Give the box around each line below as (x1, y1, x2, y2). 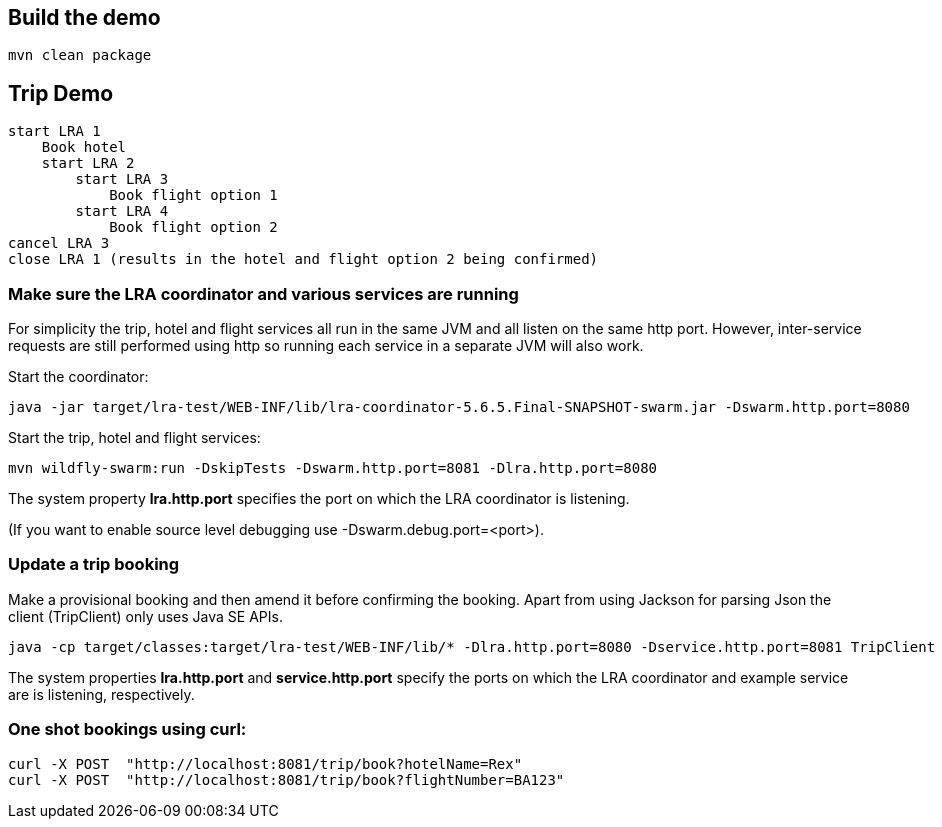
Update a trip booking (8, 554, 180, 575)
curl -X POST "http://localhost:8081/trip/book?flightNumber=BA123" (8, 771, 565, 788)
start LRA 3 (75, 171, 169, 188)
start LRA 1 (8, 123, 101, 140)
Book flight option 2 (109, 219, 278, 236)
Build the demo (8, 5, 161, 30)
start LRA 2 (41, 155, 135, 172)
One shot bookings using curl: (8, 719, 247, 740)
